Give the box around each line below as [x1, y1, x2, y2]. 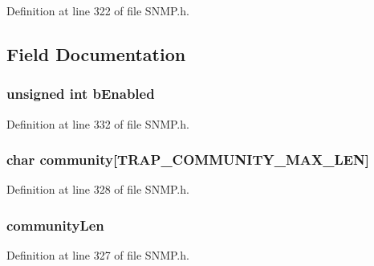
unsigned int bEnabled [6, 84, 155, 104]
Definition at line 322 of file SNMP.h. [6, 2, 189, 18]
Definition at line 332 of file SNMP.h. [6, 115, 189, 132]
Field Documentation [6, 41, 186, 66]
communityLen [6, 215, 104, 235]
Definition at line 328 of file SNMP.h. [6, 181, 189, 198]
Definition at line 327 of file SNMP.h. [6, 247, 189, 264]
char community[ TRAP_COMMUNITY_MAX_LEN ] [6, 149, 370, 170]
